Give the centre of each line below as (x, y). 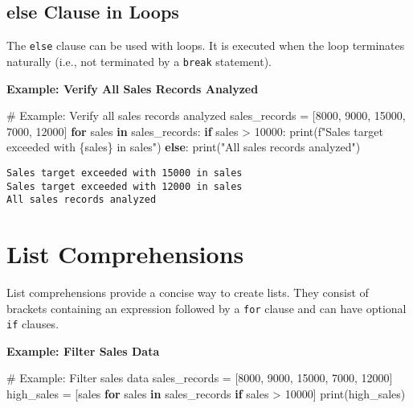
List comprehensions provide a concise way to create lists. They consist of (188, 292)
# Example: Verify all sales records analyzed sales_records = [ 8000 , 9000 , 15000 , (206, 115)
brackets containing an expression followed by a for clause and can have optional (206, 308)
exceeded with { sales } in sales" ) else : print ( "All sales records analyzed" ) (184, 147)
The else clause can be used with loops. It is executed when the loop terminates (206, 45)
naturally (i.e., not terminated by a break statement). (139, 61)
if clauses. (33, 324)
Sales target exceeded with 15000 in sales (125, 173)
